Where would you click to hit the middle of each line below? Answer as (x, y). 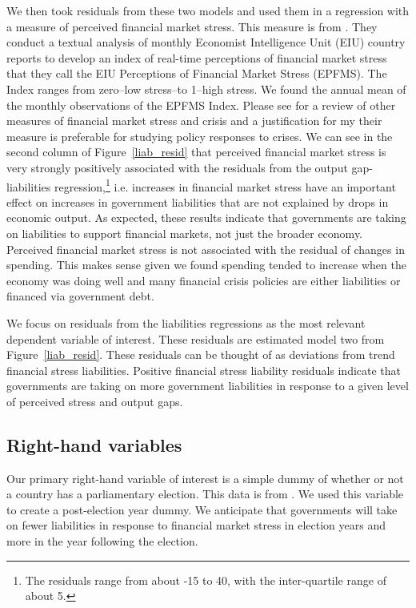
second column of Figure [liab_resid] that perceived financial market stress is (196, 152)
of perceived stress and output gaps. (95, 401)
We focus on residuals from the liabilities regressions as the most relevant (186, 322)
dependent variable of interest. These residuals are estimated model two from (196, 338)
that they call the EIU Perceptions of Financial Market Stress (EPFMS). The (197, 73)
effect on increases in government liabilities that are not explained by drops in (198, 201)
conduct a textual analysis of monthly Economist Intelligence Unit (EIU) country (206, 42)
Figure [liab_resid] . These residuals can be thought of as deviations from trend (201, 354)
